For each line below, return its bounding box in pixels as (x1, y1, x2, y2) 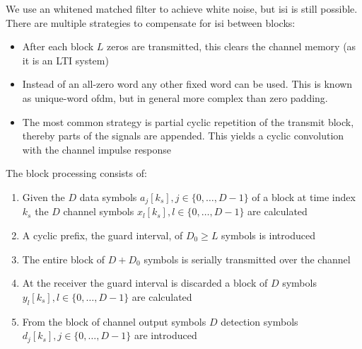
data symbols (79, 189, 137, 204)
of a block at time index (252, 189, 356, 204)
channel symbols (63, 204, 134, 219)
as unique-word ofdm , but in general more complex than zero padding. (22, 90, 328, 105)
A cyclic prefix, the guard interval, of (22, 227, 183, 242)
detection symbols (221, 314, 298, 328)
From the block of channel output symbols (22, 314, 206, 328)
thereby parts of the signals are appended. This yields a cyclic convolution (22, 128, 344, 143)
